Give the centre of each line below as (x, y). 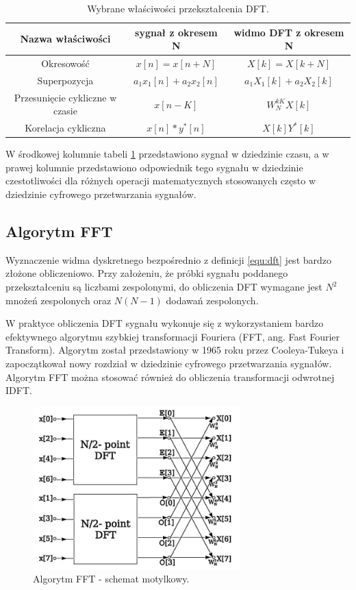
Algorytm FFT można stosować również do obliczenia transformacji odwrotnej (170, 377)
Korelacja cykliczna (65, 128)
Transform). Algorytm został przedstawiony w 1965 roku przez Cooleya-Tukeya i (175, 350)
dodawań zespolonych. (212, 300)
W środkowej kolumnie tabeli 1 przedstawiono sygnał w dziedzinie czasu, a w (167, 154)
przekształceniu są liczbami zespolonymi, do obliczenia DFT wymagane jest (164, 287)
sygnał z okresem (176, 32)
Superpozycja (65, 80)
